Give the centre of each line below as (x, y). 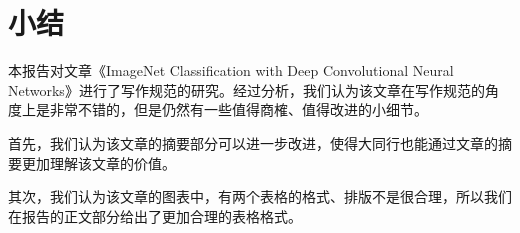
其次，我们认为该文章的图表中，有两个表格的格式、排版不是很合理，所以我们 (260, 196)
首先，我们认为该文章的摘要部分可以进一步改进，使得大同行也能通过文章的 (253, 142)
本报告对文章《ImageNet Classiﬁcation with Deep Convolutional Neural (231, 70)
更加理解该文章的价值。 (98, 162)
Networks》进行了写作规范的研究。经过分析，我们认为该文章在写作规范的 (246, 89)
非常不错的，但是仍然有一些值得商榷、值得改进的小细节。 (238, 109)
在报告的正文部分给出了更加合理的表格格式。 (155, 215)
